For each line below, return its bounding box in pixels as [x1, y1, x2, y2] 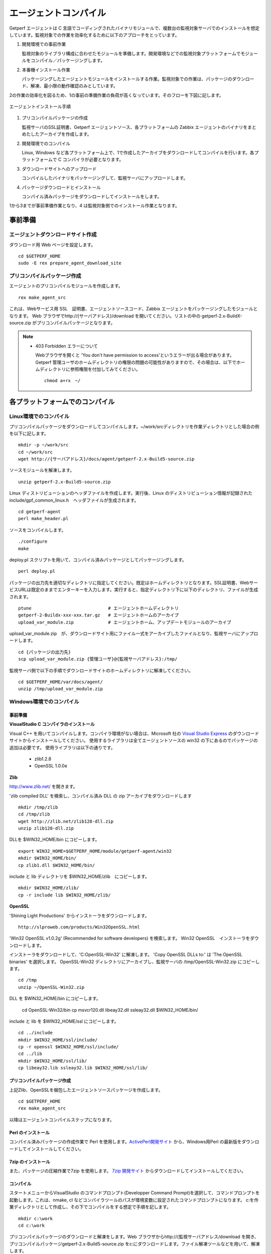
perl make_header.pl [18, 516, 69, 522]
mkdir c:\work [18, 1215, 53, 1221]
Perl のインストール [9, 1129, 50, 1136]
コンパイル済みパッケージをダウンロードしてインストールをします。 [22, 193, 162, 199]
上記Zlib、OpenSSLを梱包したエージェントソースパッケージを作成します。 [9, 1086, 163, 1093]
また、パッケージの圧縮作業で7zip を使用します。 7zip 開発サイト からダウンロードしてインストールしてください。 [9, 1168, 246, 1174]
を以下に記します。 [9, 430, 49, 436]
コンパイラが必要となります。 [62, 156, 124, 163]
